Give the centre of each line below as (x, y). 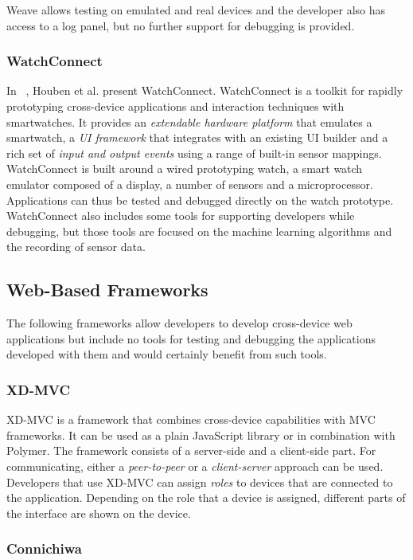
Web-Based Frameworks (107, 290)
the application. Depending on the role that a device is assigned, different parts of (206, 497)
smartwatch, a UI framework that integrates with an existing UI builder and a (197, 137)
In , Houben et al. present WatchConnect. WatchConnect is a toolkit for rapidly (205, 90)
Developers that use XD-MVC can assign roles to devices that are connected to (200, 482)
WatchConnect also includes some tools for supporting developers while (181, 215)
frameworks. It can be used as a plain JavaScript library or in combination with (201, 435)
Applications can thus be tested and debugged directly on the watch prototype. (200, 200)
